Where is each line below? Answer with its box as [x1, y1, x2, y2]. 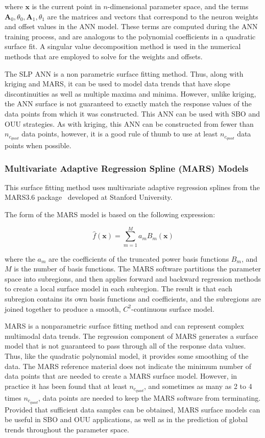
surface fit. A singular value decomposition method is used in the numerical [5, 41, 241, 52]
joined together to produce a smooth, [5, 303, 121, 314]
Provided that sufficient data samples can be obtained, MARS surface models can [5, 404, 260, 414]
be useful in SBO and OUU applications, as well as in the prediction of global [5, 414, 248, 425]
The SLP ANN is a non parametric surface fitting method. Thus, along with [5, 68, 244, 79]
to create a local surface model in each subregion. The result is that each [5, 283, 232, 294]
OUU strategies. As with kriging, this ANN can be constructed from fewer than [5, 118, 254, 129]
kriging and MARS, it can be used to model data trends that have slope [5, 78, 230, 89]
